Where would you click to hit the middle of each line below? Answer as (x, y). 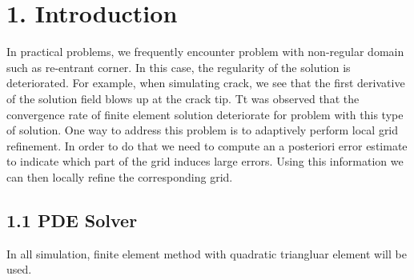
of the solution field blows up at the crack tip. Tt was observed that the (183, 98)
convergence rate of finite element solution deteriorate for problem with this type (205, 114)
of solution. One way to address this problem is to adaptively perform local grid (203, 130)
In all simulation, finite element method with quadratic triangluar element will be (207, 253)
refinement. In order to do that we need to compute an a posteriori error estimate (207, 145)
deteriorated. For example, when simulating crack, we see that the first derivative (206, 83)
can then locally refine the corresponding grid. (120, 176)
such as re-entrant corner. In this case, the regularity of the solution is (179, 67)
